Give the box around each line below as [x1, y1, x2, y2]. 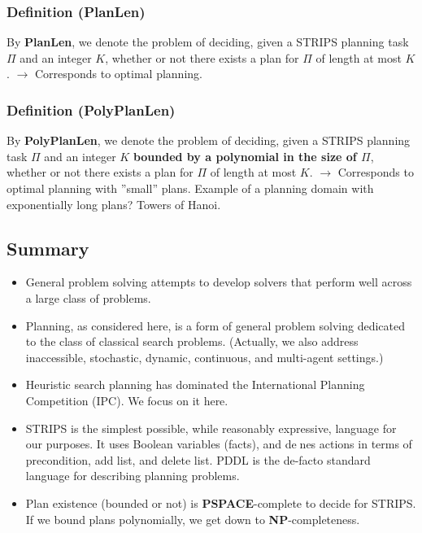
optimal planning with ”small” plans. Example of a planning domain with [7, 180, 374, 196]
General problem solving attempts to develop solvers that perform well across [25, 273, 412, 291]
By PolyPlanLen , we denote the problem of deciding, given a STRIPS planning [7, 132, 411, 149]
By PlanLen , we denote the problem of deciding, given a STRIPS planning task [7, 33, 409, 50]
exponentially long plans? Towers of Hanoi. [7, 195, 221, 212]
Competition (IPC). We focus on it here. [25, 391, 228, 408]
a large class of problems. [25, 289, 151, 306]
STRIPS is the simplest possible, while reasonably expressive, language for [25, 419, 397, 436]
